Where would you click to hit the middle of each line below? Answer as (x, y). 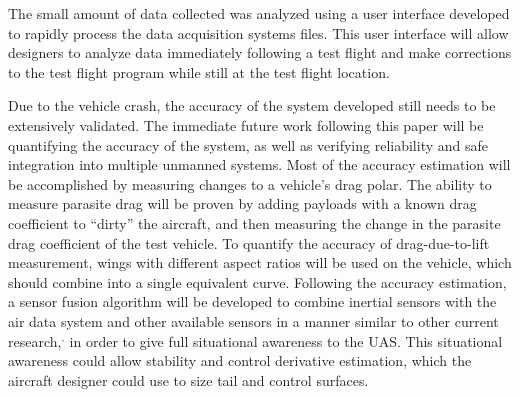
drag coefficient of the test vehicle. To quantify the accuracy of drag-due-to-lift (249, 242)
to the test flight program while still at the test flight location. (199, 71)
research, (35, 340)
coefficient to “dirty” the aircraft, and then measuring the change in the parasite (254, 222)
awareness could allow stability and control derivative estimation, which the (240, 360)
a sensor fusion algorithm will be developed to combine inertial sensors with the (252, 301)
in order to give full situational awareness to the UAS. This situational (286, 340)
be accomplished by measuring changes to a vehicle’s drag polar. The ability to (250, 183)
